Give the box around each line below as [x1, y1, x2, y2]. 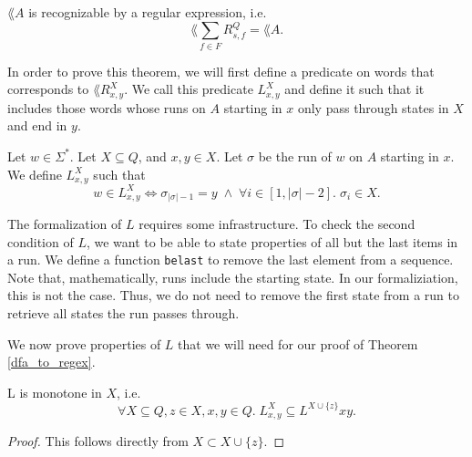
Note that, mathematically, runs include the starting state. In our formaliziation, [7, 267, 458, 286]
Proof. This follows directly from [7, 431, 189, 451]
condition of [7, 232, 74, 251]
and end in [7, 116, 67, 135]
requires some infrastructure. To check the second [139, 214, 416, 234]
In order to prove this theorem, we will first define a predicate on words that [7, 61, 435, 80]
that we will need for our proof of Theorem [178, 334, 418, 353]
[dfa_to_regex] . [7, 352, 96, 371]
